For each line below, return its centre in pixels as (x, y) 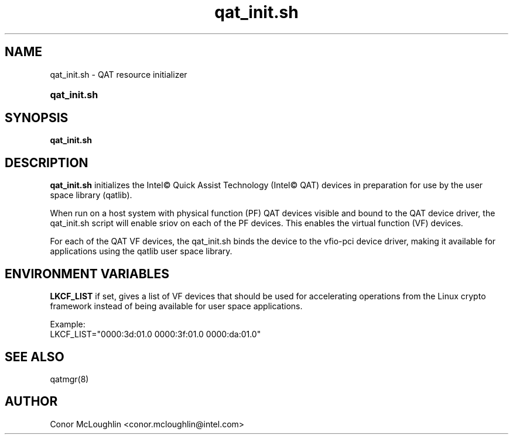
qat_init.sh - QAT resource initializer (119, 74)
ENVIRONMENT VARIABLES (87, 274)
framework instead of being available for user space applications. (176, 306)
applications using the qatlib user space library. (141, 251)
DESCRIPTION (47, 163)
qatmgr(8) (69, 379)
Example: (68, 324)
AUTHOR (31, 402)
